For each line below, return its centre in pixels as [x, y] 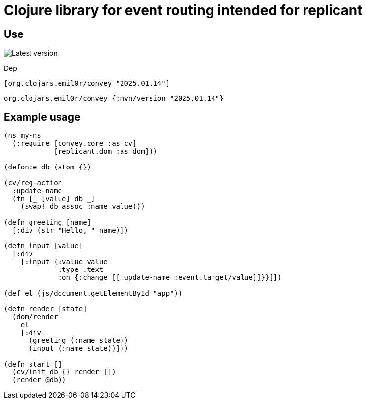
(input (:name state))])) [78, 349]
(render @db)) [39, 380]
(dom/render [35, 317]
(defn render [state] [46, 309]
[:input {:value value [64, 262]
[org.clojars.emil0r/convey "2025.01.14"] [87, 84]
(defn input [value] [44, 246]
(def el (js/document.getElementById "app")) [93, 293]
